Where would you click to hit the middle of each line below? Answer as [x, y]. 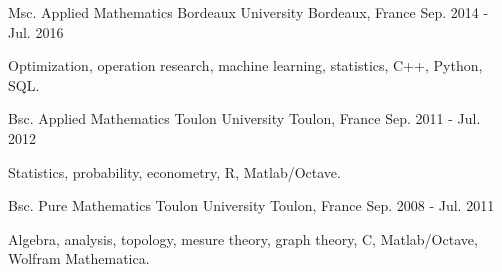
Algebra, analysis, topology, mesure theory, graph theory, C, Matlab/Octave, [243, 238]
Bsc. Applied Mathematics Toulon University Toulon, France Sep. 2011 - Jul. [244, 118]
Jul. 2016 [36, 31]
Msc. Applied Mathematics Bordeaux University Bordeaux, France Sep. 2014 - [248, 12]
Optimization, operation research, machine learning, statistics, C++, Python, [245, 65]
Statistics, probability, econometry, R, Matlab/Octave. [174, 171]
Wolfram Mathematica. [79, 258]
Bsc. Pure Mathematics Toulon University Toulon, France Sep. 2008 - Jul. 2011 [251, 205]
